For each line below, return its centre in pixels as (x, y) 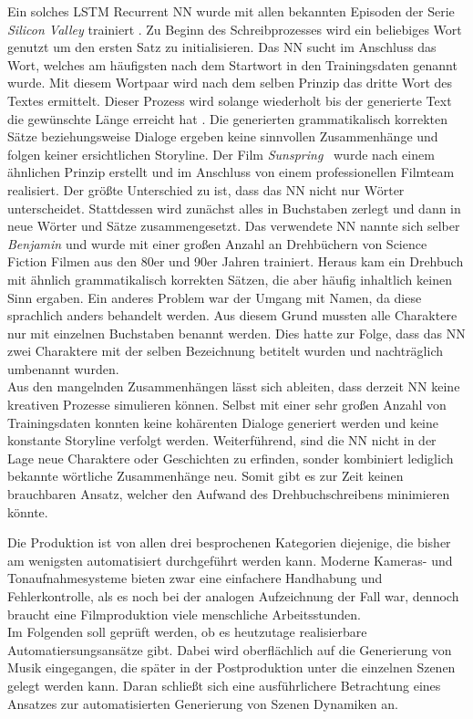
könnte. (28, 511)
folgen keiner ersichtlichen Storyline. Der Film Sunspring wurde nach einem (221, 154)
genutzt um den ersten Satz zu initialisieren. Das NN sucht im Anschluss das (222, 47)
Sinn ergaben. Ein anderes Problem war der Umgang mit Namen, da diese (215, 297)
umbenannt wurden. (63, 368)
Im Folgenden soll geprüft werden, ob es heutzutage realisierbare (187, 632)
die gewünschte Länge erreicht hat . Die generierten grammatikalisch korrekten (228, 118)
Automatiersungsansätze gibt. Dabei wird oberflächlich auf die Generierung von (230, 649)
